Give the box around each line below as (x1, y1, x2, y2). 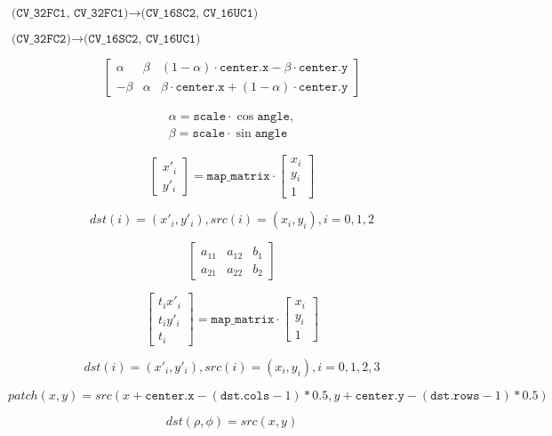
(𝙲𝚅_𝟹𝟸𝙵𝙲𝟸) (11, 33, 71, 45)
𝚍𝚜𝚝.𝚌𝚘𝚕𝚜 (220, 389, 270, 402)
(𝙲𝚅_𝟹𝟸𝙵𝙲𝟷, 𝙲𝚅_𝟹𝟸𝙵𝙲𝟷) (11, 7, 129, 20)
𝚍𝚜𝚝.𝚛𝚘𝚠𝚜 (430, 389, 480, 402)
